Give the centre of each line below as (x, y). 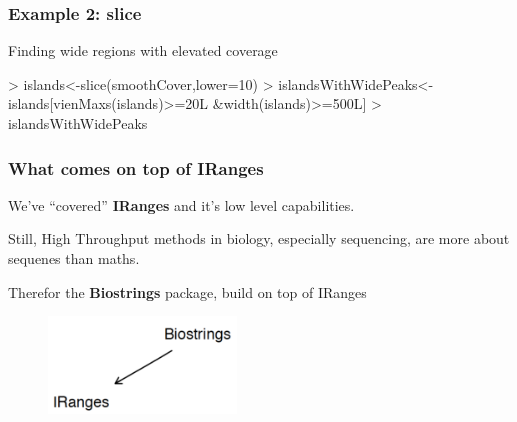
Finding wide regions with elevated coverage (143, 50)
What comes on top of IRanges (136, 167)
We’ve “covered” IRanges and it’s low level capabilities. (181, 204)
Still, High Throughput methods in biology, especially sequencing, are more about (259, 238)
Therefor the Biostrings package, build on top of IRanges (187, 291)
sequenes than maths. (74, 258)
